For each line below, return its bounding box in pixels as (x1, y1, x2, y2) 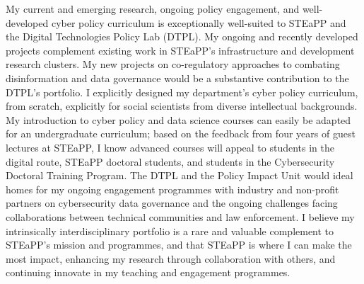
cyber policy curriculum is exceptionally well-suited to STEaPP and (51, 15, 346, 30)
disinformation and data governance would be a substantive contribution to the (6, 70, 349, 85)
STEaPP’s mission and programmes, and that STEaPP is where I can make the (6, 237, 352, 252)
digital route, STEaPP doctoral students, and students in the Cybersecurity (6, 154, 335, 169)
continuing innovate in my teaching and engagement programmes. (6, 265, 290, 280)
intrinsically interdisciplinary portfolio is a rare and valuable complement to (6, 223, 334, 238)
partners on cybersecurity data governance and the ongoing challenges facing (6, 195, 338, 210)
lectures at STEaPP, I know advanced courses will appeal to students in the (6, 140, 334, 154)
